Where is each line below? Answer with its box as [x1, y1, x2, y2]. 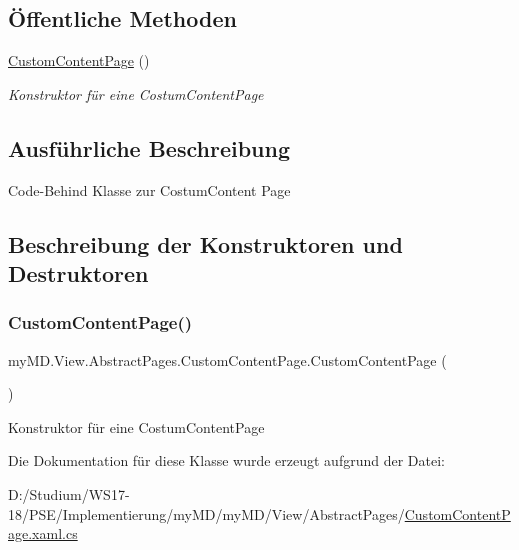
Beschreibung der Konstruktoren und [8, 228, 403, 259]
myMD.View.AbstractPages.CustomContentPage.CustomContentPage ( [8, 349, 447, 370]
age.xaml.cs [8, 523, 78, 544]
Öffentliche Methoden [8, 3, 237, 34]
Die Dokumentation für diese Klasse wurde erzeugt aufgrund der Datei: [8, 450, 445, 471]
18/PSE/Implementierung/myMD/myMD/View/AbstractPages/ [8, 503, 405, 524]
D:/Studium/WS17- [8, 483, 130, 504]
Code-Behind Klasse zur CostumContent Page [8, 179, 291, 200]
